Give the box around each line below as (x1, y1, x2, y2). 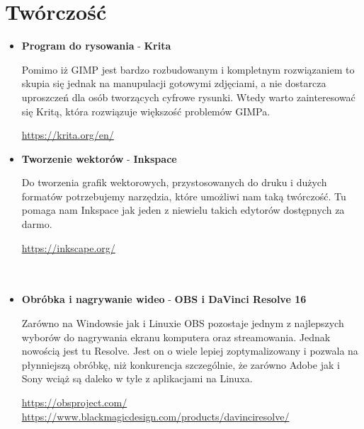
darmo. (21, 217, 52, 231)
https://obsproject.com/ (21, 395, 127, 409)
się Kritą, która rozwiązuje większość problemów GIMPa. (21, 103, 271, 118)
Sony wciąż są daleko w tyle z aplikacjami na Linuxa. (21, 371, 253, 386)
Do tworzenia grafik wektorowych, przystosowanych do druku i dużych (21, 175, 327, 190)
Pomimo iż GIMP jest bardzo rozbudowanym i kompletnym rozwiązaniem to (21, 62, 355, 76)
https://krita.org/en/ (21, 127, 114, 142)
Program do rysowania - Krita (21, 38, 171, 53)
